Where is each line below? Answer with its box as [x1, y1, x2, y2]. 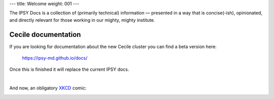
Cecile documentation [9, 30, 81, 39]
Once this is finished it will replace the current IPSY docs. [9, 66, 129, 73]
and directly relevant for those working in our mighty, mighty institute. [9, 17, 155, 23]
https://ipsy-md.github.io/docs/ [22, 55, 88, 61]
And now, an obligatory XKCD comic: [9, 85, 87, 91]
